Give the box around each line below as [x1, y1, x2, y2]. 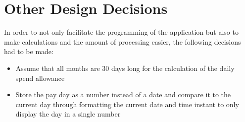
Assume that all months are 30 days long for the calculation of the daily [15, 62, 235, 73]
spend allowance [15, 72, 65, 83]
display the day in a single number [15, 109, 121, 119]
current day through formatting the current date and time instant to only [15, 99, 239, 109]
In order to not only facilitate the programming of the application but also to [4, 27, 239, 37]
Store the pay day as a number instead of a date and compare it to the [15, 89, 231, 100]
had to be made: [4, 46, 53, 57]
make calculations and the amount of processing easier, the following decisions [4, 36, 241, 47]
